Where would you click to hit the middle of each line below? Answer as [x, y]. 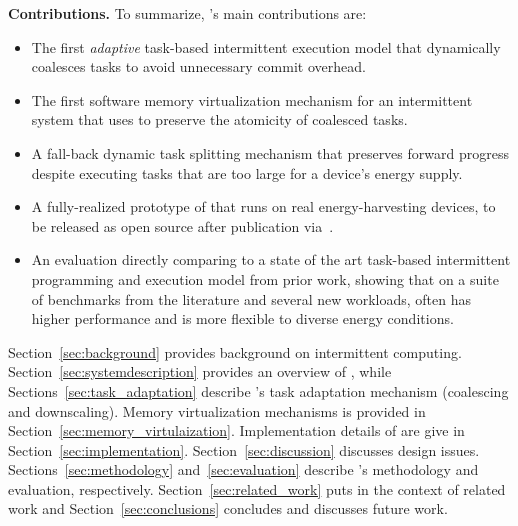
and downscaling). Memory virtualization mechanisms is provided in [217, 410]
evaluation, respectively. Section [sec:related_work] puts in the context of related [257, 488]
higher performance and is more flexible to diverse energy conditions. [242, 318]
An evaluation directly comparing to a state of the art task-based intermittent [271, 259]
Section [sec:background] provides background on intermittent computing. [235, 351]
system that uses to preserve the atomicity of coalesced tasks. [219, 119]
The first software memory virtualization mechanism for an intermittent [252, 99]
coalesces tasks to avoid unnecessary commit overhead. [198, 66]
